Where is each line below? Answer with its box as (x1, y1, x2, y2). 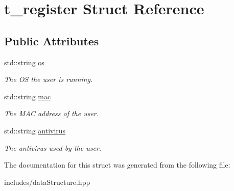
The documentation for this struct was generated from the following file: (4, 159, 230, 170)
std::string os (4, 57, 44, 67)
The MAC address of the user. (4, 108, 99, 119)
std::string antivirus (4, 125, 66, 135)
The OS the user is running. (4, 74, 93, 85)
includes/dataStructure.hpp (4, 176, 90, 187)
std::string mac (4, 91, 51, 101)
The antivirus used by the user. (4, 142, 102, 153)
